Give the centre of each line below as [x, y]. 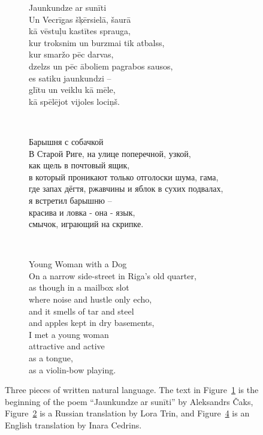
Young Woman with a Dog [78, 264]
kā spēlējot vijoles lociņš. [74, 101]
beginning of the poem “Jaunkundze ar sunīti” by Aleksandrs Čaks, [129, 401]
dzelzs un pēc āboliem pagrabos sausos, [101, 66]
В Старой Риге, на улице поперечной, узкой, [110, 153]
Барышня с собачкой [66, 141]
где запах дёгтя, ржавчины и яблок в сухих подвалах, [126, 188]
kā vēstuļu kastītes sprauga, [80, 31]
